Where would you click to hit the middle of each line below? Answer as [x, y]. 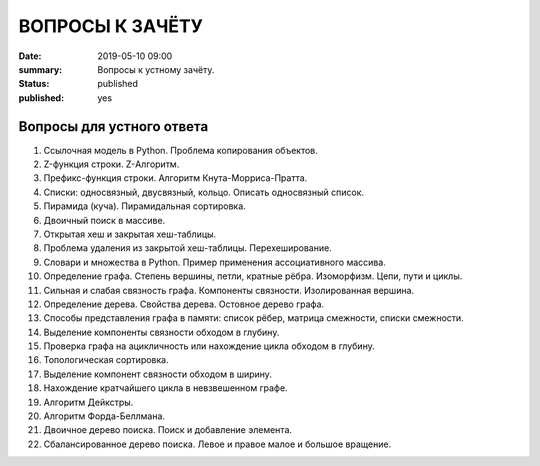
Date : [30, 56]
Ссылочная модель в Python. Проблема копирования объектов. [181, 150]
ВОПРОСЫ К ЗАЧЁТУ [111, 26]
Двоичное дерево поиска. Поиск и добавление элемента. [168, 430]
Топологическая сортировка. [106, 360]
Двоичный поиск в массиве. [104, 220]
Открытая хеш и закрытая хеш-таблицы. [130, 234]
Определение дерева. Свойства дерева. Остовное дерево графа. [184, 304]
